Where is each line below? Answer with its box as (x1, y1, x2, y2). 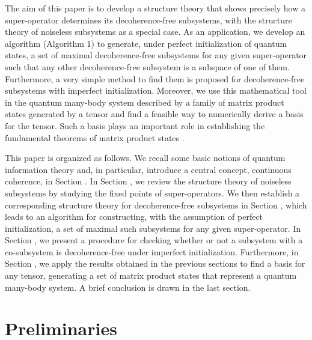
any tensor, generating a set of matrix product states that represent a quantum (5, 269, 297, 282)
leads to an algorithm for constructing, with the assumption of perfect (5, 210, 263, 223)
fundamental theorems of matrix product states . (5, 131, 185, 144)
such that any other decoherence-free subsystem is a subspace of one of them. (5, 60, 290, 73)
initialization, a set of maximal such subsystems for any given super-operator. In (5, 222, 301, 234)
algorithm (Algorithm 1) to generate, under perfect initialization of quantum (5, 37, 287, 49)
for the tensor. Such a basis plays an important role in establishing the (5, 119, 265, 132)
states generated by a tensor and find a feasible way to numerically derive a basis (5, 108, 304, 120)
